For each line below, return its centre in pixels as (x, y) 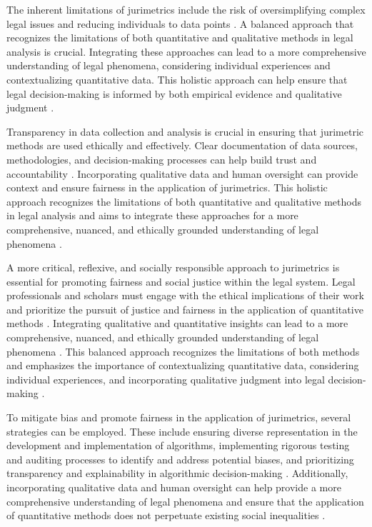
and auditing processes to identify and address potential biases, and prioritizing (180, 459)
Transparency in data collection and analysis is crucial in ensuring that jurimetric (185, 131)
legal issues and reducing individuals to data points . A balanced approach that (180, 23)
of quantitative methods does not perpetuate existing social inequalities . (166, 515)
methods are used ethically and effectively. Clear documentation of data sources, (182, 145)
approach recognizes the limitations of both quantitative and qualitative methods (184, 201)
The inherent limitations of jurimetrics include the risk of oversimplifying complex (186, 9)
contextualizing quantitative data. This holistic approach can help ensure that (177, 79)
